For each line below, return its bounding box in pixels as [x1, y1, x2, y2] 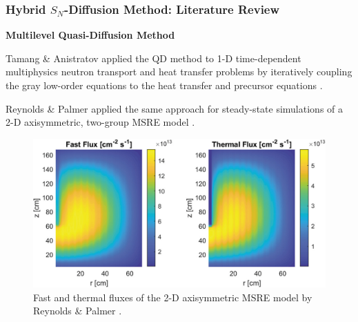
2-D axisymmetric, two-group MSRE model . [6, 115, 195, 129]
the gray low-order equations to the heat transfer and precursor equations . [6, 78, 323, 92]
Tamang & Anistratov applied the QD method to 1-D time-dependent [6, 50, 301, 65]
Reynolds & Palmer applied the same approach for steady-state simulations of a [6, 101, 344, 115]
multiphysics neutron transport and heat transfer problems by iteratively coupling [6, 64, 352, 79]
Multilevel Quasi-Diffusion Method [6, 28, 175, 42]
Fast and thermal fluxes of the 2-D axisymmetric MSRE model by [33, 290, 312, 304]
